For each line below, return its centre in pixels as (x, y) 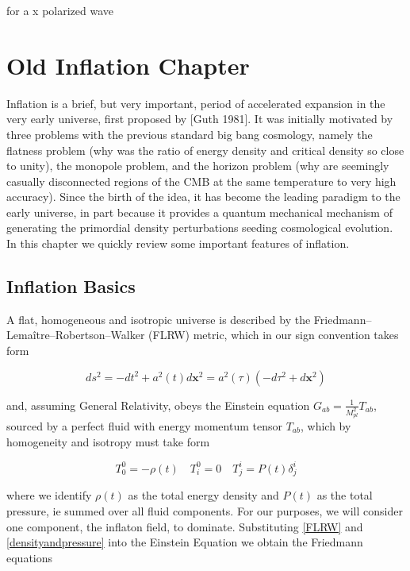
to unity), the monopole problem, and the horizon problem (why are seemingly (198, 166)
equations (30, 557)
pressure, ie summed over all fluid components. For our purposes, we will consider (205, 510)
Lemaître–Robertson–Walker (76, 335)
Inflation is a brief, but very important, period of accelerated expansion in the (196, 103)
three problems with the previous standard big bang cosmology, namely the (190, 134)
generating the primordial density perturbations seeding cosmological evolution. (200, 228)
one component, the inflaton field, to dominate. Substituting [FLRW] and (185, 526)
